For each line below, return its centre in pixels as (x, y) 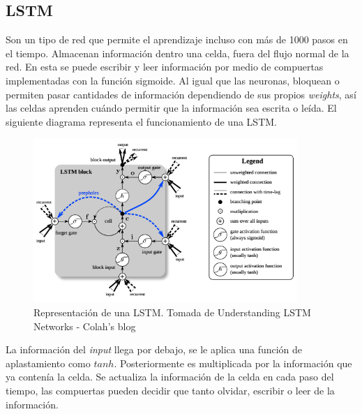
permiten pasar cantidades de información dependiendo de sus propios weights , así (181, 94)
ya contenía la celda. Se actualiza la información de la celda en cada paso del (170, 377)
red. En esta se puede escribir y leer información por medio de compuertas (165, 67)
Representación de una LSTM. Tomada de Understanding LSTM (172, 312)
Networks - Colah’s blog (85, 326)
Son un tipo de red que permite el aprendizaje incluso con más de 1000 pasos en (177, 39)
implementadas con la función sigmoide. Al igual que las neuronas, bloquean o (173, 80)
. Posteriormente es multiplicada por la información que (233, 363)
